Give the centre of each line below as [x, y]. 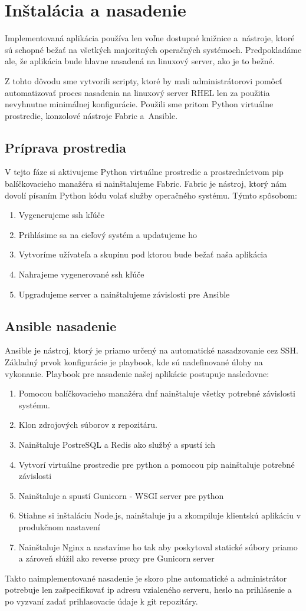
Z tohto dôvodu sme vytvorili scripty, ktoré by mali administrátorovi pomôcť [144, 80]
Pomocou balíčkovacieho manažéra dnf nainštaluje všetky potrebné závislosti [157, 393]
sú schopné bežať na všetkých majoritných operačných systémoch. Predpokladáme [153, 49]
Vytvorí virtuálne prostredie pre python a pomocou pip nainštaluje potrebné [157, 464]
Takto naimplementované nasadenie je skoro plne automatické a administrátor [146, 578]
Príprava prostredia [66, 147]
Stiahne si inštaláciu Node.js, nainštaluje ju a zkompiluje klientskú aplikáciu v [160, 515]
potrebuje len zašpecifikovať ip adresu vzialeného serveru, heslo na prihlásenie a [148, 589]
